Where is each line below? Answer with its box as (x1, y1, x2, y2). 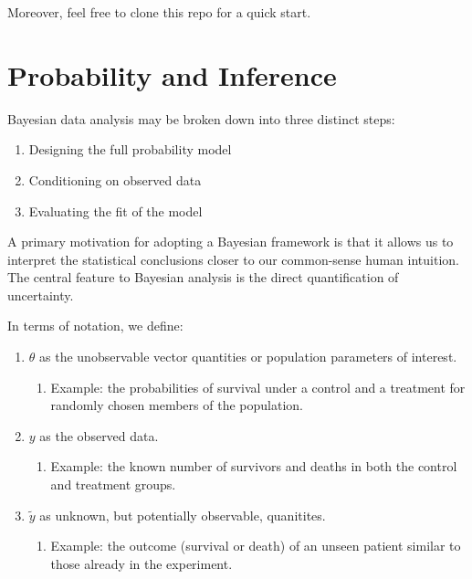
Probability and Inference (7, 56, 337, 93)
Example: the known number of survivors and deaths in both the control (50, 457, 457, 476)
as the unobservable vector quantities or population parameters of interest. (39, 347, 457, 366)
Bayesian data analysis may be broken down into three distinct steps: (7, 109, 395, 128)
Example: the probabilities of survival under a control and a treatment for (50, 377, 466, 396)
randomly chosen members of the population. (50, 395, 303, 415)
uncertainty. (7, 285, 74, 304)
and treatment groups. (50, 475, 176, 494)
